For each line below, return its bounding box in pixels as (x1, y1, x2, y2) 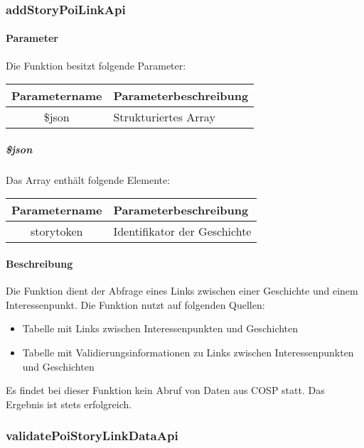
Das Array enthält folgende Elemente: (6, 172, 171, 187)
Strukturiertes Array (113, 109, 215, 126)
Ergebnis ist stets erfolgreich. (6, 396, 132, 411)
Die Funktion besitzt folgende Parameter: (6, 58, 186, 72)
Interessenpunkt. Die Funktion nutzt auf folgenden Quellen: (6, 297, 265, 312)
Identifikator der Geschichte (113, 223, 252, 240)
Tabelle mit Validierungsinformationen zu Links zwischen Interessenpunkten (22, 344, 354, 359)
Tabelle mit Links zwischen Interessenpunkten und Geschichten (22, 321, 299, 336)
